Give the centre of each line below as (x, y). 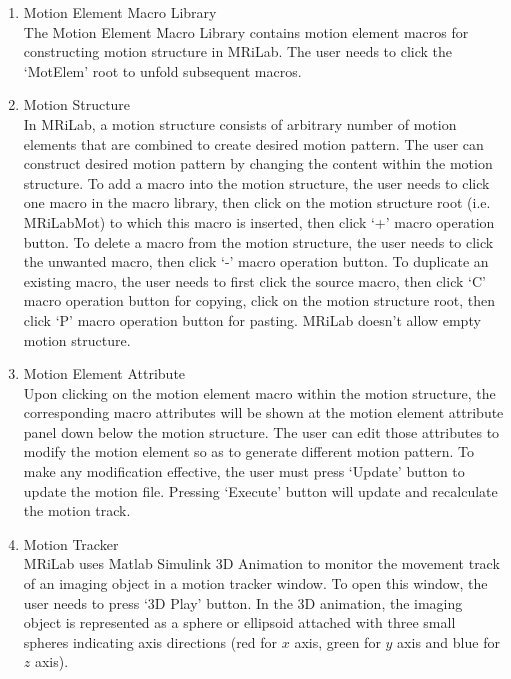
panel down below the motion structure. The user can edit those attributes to (261, 431)
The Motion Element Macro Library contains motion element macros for (246, 31)
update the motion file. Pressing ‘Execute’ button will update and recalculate (260, 490)
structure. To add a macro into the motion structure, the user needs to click (256, 182)
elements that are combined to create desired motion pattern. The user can (253, 143)
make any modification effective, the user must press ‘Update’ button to (244, 471)
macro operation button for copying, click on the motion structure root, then (259, 300)
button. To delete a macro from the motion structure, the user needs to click (258, 241)
